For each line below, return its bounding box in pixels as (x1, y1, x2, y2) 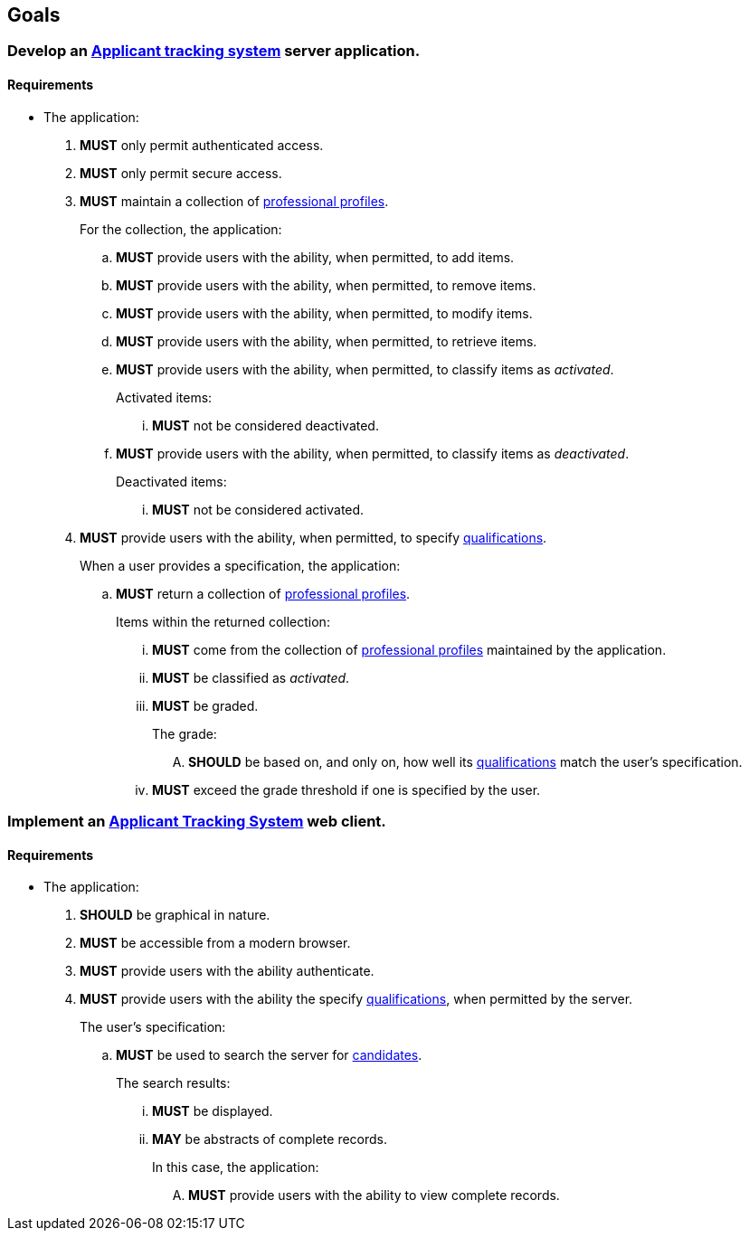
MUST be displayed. (152, 1103, 273, 1120)
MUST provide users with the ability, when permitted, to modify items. (116, 305, 533, 321)
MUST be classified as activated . (152, 669, 350, 685)
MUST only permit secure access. (80, 165, 282, 181)
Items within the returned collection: (116, 613, 330, 629)
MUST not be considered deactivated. (152, 417, 379, 433)
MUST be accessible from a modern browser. (80, 935, 351, 951)
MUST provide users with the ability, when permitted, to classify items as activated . (116, 361, 614, 377)
